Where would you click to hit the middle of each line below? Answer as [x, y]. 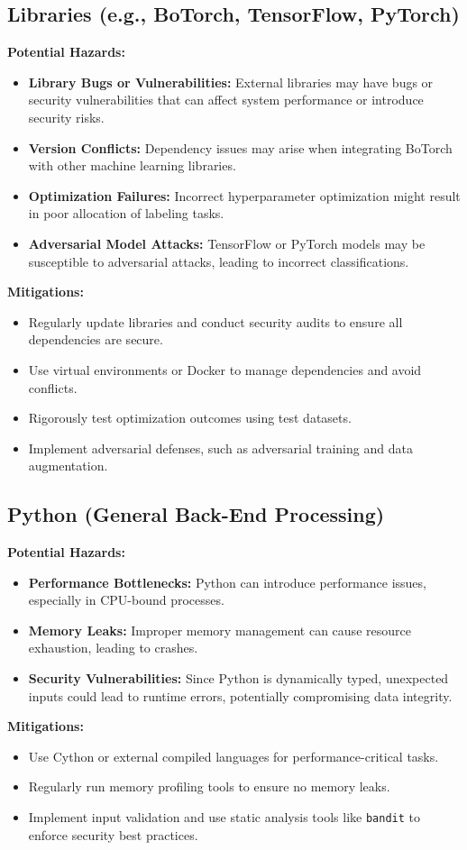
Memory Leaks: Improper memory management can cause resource [220, 630]
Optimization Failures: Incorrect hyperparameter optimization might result [244, 195]
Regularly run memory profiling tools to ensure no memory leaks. [209, 786]
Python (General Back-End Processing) [196, 514]
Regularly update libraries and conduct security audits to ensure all [215, 321]
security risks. [66, 117]
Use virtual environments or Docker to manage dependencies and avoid [225, 369]
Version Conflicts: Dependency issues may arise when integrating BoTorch [240, 147]
